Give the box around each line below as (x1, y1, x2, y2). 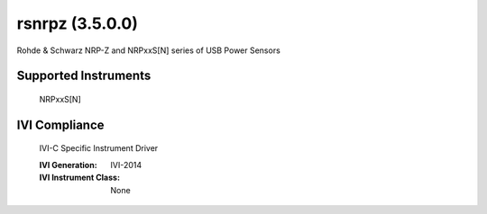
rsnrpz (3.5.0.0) (16, 13, 139, 33)
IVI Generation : (39, 159, 98, 170)
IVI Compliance (16, 117, 105, 132)
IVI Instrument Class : (39, 172, 121, 183)
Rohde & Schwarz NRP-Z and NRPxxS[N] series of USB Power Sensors (16, 45, 281, 56)
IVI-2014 (110, 159, 142, 170)
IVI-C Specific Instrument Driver (39, 143, 159, 154)
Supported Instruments (16, 68, 152, 84)
